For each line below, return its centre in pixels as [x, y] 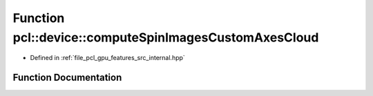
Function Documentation [67, 78]
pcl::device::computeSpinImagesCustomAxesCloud [166, 37]
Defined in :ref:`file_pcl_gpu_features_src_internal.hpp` [108, 58]
